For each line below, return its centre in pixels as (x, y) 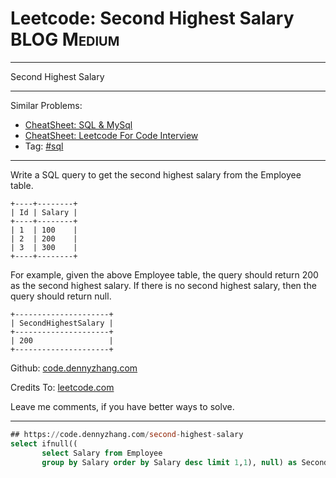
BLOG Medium (65, 39)
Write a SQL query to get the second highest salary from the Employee (156, 174)
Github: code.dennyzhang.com (74, 368)
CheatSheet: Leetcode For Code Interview (111, 135)
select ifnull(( (44, 443)
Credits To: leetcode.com (62, 387)
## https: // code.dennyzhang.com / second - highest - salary (127, 434)
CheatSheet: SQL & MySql (78, 124)
